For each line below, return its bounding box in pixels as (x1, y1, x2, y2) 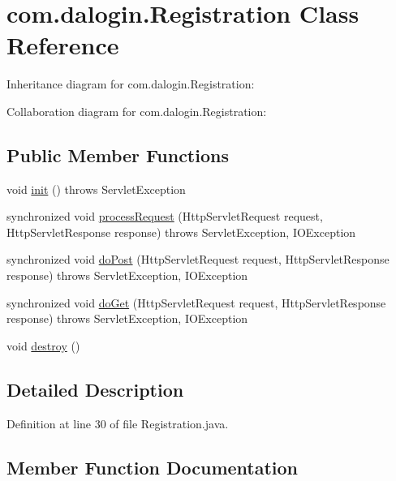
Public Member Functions (6, 142, 229, 167)
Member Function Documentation (6, 454, 299, 479)
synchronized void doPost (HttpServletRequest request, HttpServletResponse (6, 251, 390, 268)
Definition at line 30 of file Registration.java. (6, 414, 229, 432)
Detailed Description (6, 376, 184, 402)
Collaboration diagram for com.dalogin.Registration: (6, 102, 267, 119)
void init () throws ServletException (6, 180, 186, 197)
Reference (6, 28, 119, 62)
